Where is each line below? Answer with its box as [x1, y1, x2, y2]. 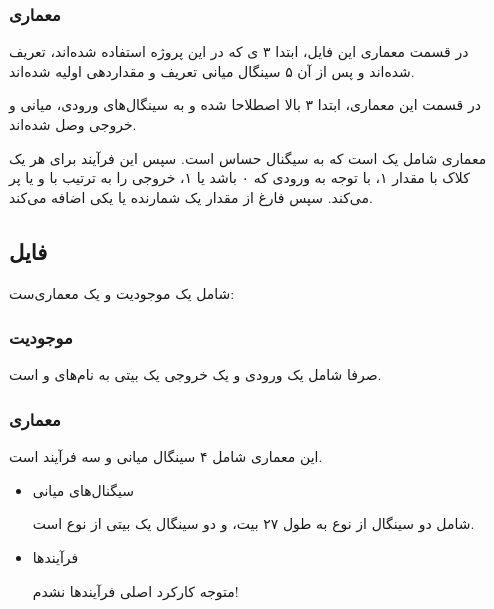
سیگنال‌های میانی [32, 479, 134, 500]
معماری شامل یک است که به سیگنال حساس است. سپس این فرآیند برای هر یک [9, 147, 487, 168]
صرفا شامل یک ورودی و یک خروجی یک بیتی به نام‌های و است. [9, 364, 382, 385]
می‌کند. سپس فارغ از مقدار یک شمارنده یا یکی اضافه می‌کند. [9, 186, 373, 207]
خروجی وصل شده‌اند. [9, 114, 137, 134]
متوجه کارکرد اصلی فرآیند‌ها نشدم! [32, 580, 239, 601]
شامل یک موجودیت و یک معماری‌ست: [9, 282, 235, 303]
